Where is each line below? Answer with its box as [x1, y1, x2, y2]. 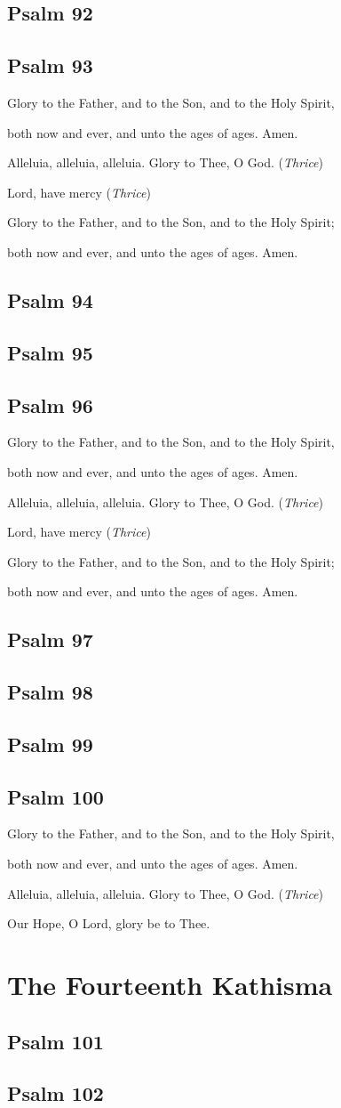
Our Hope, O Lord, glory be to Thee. [7, 914, 210, 933]
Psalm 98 [7, 678, 93, 706]
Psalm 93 [7, 52, 93, 79]
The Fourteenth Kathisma [7, 966, 333, 1002]
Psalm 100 [7, 782, 104, 810]
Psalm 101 [7, 1027, 104, 1055]
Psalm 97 [7, 626, 93, 653]
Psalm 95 [7, 338, 93, 366]
